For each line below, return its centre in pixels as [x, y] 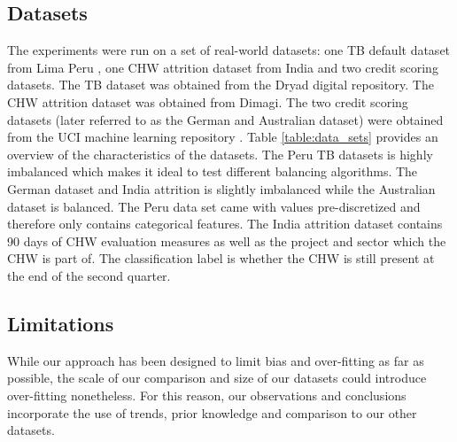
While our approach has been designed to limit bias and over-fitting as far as [216, 360]
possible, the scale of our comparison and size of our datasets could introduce [217, 378]
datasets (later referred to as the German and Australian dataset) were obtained [225, 119]
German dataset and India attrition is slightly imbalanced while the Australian [221, 188]
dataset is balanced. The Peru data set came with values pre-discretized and [214, 206]
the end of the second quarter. [89, 275]
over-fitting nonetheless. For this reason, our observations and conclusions [207, 395]
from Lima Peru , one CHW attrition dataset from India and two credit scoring [223, 67]
